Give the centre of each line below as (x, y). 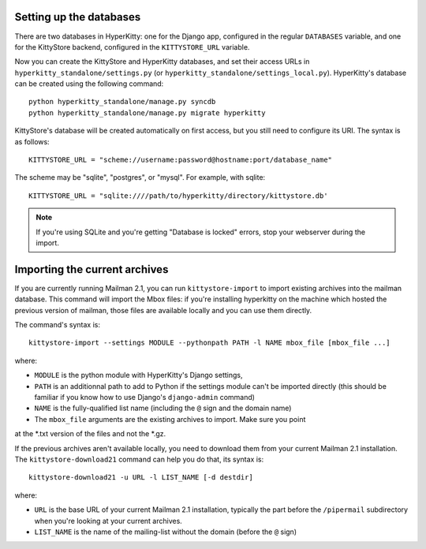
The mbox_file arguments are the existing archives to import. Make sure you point (170, 419)
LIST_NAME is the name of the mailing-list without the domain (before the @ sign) (166, 532)
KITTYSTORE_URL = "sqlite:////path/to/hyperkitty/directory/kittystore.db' (178, 196)
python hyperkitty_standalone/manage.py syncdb (122, 102)
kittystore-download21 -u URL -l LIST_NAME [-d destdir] (141, 478)
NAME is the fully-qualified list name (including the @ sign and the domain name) (163, 408)
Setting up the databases (78, 17)
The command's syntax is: (57, 325)
